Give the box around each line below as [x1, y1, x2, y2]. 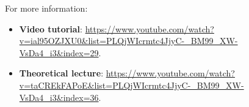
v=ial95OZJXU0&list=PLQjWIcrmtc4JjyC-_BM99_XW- [19, 34, 238, 47]
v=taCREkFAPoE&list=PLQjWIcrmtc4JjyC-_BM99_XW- [19, 78, 244, 91]
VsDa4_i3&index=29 [19, 46, 99, 59]
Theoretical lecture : [19, 67, 104, 79]
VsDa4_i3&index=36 [19, 90, 99, 103]
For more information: [5, 2, 88, 14]
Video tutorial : [19, 22, 82, 35]
